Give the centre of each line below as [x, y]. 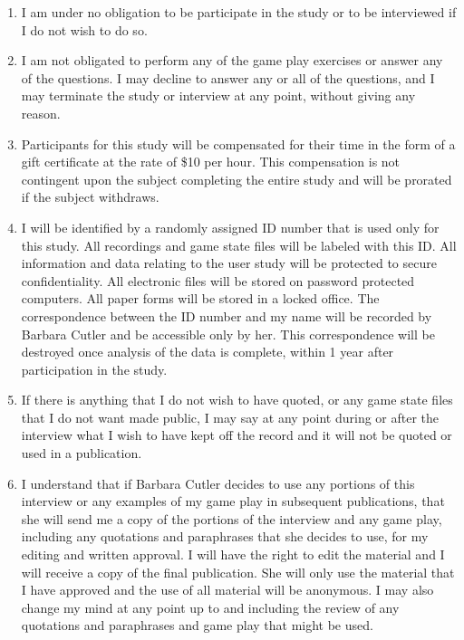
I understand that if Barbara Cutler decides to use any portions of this [218, 483]
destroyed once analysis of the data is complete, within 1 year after [208, 352]
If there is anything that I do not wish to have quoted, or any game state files [237, 400]
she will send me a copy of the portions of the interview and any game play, [232, 518]
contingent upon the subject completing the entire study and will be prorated [237, 179]
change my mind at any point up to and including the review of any [210, 607]
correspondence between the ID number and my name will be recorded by [227, 315]
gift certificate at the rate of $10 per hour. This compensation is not [211, 162]
